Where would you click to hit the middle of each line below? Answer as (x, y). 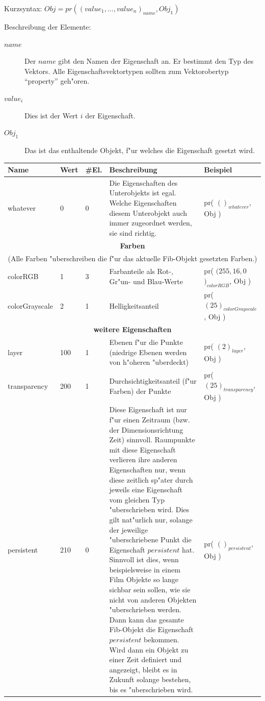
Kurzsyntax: (23, 8)
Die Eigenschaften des (143, 182)
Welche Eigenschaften (143, 203)
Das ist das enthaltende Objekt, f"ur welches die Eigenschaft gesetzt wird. (140, 150)
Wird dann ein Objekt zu (149, 649)
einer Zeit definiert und (145, 659)
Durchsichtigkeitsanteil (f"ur (153, 381)
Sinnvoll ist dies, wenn (144, 559)
